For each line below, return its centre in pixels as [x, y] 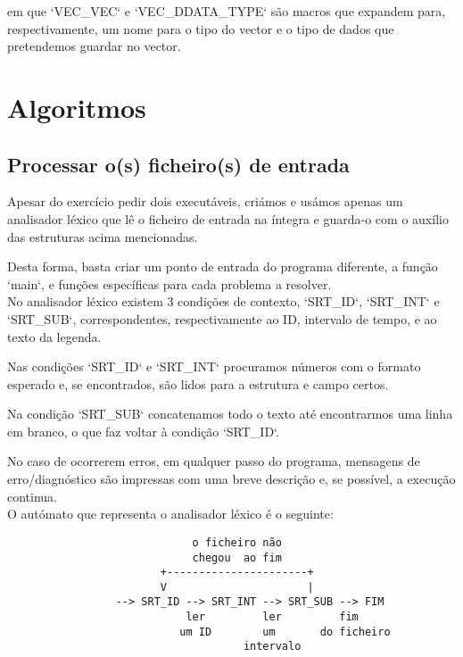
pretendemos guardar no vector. [94, 46]
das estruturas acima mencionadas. [103, 236]
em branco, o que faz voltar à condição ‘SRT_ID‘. [143, 431]
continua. [33, 496]
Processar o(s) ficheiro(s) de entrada [178, 164]
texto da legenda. [54, 336]
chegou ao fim [237, 557]
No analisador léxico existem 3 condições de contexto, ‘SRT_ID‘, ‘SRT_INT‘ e [223, 301]
